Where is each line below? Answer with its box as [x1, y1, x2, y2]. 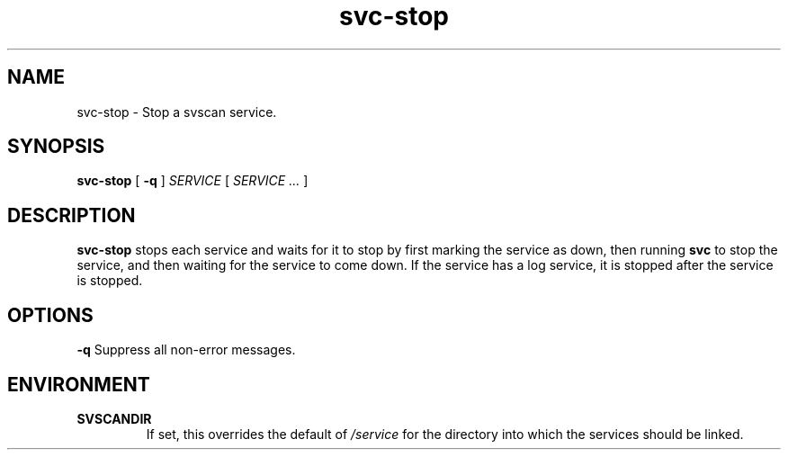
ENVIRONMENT [7, 372, 150, 396]
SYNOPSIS [7, 135, 105, 158]
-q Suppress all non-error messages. [76, 342, 296, 358]
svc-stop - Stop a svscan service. [76, 103, 277, 120]
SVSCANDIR [76, 410, 152, 426]
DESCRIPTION [7, 203, 136, 227]
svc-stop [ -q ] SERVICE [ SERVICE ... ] [76, 173, 309, 189]
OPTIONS [7, 303, 94, 327]
